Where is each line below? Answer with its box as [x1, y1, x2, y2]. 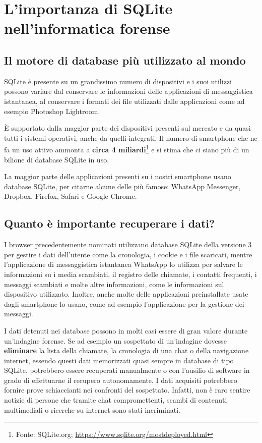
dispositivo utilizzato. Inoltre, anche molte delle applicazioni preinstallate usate [4, 289, 248, 299]
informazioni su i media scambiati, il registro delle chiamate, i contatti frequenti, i [4, 268, 257, 279]
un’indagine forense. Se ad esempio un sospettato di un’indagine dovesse [4, 335, 227, 346]
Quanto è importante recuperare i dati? [4, 215, 215, 231]
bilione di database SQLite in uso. [4, 154, 109, 164]
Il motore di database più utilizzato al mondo [4, 52, 246, 68]
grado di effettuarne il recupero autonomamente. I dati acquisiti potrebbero [4, 374, 237, 385]
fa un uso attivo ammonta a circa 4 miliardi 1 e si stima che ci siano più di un [4, 143, 249, 154]
